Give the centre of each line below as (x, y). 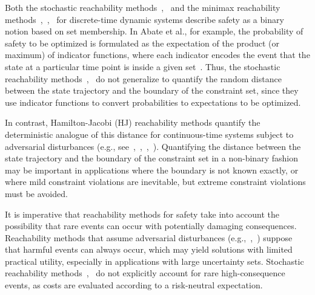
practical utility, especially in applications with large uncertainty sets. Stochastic (154, 261)
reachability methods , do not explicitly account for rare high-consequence (145, 273)
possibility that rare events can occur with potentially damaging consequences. (151, 226)
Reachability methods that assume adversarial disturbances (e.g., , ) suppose (149, 237)
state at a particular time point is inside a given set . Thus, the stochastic (143, 66)
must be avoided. (36, 193)
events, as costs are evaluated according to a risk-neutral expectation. (134, 285)
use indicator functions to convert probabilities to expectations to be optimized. (153, 102)
